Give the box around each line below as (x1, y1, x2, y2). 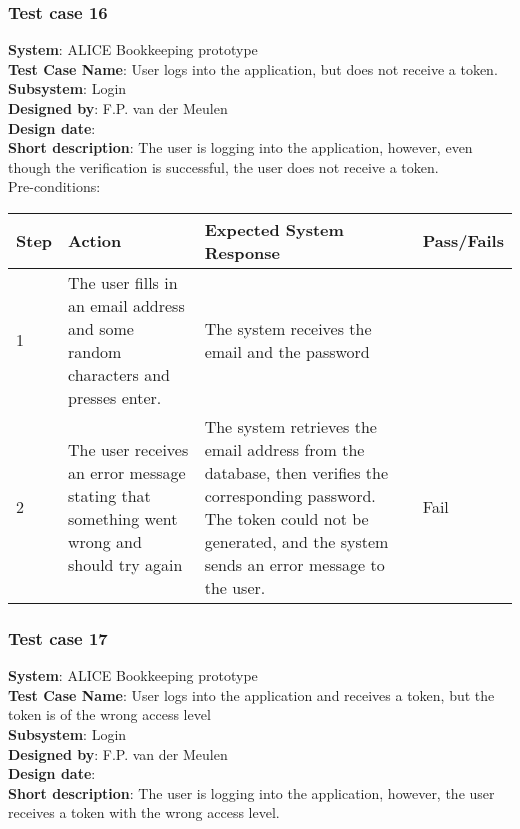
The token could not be (204, 506, 369, 530)
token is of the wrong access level (8, 704, 211, 725)
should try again (68, 552, 183, 576)
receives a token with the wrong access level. (8, 802, 280, 823)
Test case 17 (8, 625, 108, 650)
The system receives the (204, 316, 372, 340)
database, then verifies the (204, 460, 388, 484)
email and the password (204, 339, 370, 363)
